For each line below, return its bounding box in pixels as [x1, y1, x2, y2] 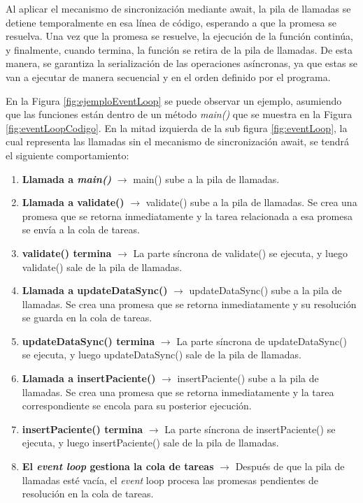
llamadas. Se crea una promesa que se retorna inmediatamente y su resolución [22, 296, 357, 311]
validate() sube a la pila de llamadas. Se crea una [145, 195, 357, 210]
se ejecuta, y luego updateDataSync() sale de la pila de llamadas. [22, 347, 301, 362]
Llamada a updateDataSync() [22, 283, 168, 298]
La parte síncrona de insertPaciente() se [164, 421, 336, 436]
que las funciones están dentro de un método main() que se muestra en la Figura [6, 107, 353, 122]
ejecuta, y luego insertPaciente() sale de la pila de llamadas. [22, 435, 279, 450]
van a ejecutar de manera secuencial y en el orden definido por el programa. [6, 69, 331, 84]
